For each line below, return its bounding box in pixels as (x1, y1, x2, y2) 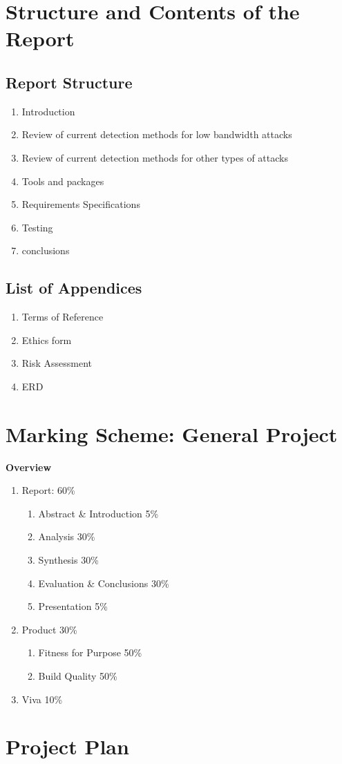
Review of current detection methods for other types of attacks (21, 150, 288, 164)
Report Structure (6, 71, 133, 93)
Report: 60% (21, 483, 75, 497)
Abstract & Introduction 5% (38, 506, 159, 520)
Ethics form (21, 332, 72, 347)
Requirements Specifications (21, 197, 140, 211)
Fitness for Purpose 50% (38, 645, 142, 660)
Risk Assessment (21, 356, 93, 370)
